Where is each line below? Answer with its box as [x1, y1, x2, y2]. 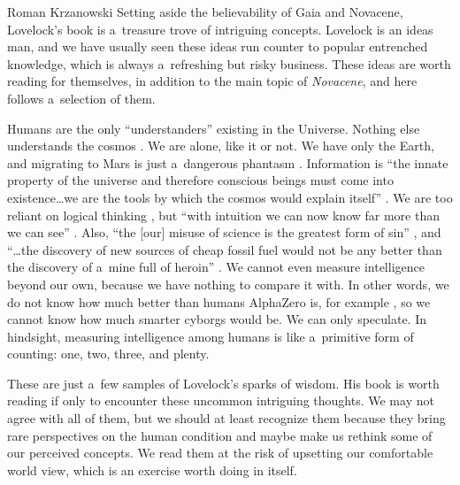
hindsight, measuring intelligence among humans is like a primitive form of [7, 327, 414, 345]
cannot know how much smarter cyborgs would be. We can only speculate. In [7, 310, 426, 328]
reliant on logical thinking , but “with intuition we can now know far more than [7, 205, 440, 224]
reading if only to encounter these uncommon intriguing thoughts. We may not [7, 391, 434, 410]
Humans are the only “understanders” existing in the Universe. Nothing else [7, 119, 420, 137]
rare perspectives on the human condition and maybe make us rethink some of [7, 426, 433, 444]
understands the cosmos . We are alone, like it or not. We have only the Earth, [7, 136, 434, 155]
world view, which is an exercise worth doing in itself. [7, 460, 297, 479]
